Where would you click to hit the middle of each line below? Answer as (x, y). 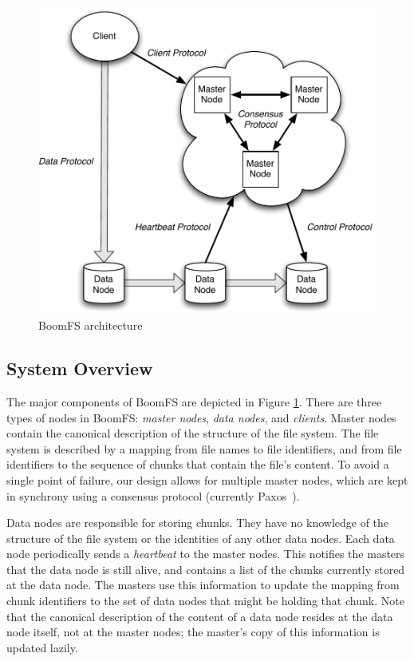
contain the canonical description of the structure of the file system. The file (193, 433)
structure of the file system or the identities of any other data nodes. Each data (201, 538)
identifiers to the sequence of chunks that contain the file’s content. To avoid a (198, 464)
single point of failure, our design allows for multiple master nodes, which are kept (207, 479)
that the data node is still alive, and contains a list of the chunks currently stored (206, 569)
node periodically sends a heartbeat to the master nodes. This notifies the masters (206, 554)
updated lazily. (42, 647)
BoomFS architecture (91, 325)
